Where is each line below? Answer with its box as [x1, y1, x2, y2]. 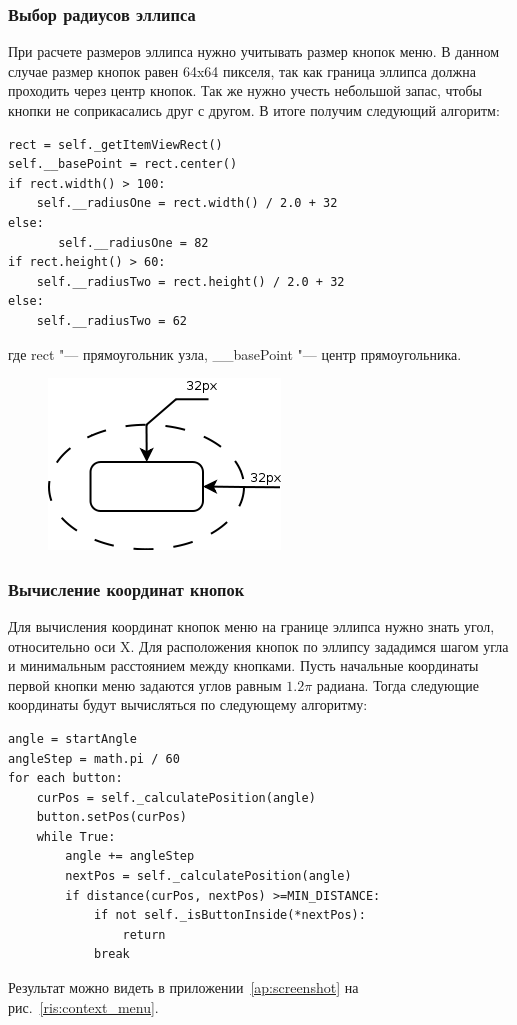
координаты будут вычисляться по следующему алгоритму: [8, 694, 368, 715]
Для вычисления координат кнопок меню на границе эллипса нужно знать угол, [8, 615, 495, 636]
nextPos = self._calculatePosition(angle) [65, 869, 352, 884]
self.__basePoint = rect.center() [8, 157, 238, 172]
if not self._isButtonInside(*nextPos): [93, 908, 366, 923]
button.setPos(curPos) [36, 810, 187, 825]
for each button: [8, 771, 123, 786]
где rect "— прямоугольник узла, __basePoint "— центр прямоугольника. [8, 343, 462, 364]
